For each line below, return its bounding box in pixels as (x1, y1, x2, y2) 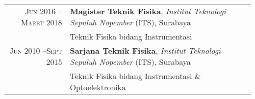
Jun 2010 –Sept (9, 45, 62, 56)
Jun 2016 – (25, 5, 62, 17)
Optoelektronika (70, 81, 126, 93)
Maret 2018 (21, 17, 62, 28)
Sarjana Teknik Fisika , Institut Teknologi (70, 45, 221, 56)
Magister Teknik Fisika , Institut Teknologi (70, 5, 226, 17)
